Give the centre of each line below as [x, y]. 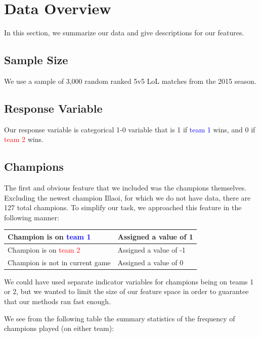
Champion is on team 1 [49, 236]
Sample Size [36, 60]
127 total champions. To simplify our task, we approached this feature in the [123, 207]
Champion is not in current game [59, 262]
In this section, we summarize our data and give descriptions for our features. [124, 33]
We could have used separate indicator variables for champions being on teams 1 [129, 281]
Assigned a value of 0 [150, 262]
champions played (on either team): [59, 328]
